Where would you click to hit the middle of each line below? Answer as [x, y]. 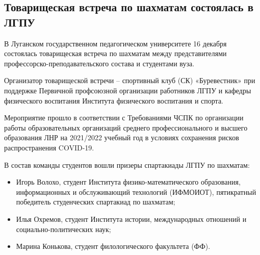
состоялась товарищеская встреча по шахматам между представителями [115, 53]
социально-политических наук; [63, 229]
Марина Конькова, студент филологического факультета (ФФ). [113, 246]
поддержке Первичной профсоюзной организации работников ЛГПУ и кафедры [128, 90]
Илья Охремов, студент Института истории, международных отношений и [131, 219]
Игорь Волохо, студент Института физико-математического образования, [128, 182]
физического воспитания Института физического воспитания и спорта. [114, 100]
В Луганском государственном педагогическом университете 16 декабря [115, 43]
